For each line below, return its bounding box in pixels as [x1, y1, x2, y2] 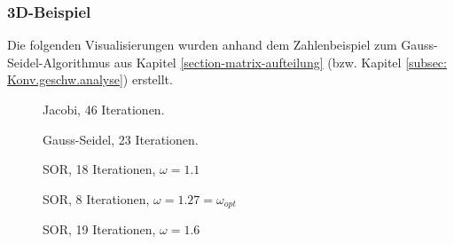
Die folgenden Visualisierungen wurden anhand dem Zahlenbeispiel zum [7, 35, 397, 54]
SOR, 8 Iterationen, [43, 189, 150, 208]
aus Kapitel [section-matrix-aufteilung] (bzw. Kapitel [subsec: [113, 52, 447, 71]
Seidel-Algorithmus [7, 52, 111, 71]
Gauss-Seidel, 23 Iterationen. [43, 130, 199, 148]
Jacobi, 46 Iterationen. [43, 100, 165, 118]
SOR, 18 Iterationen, [43, 160, 156, 178]
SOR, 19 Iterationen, [43, 220, 156, 239]
